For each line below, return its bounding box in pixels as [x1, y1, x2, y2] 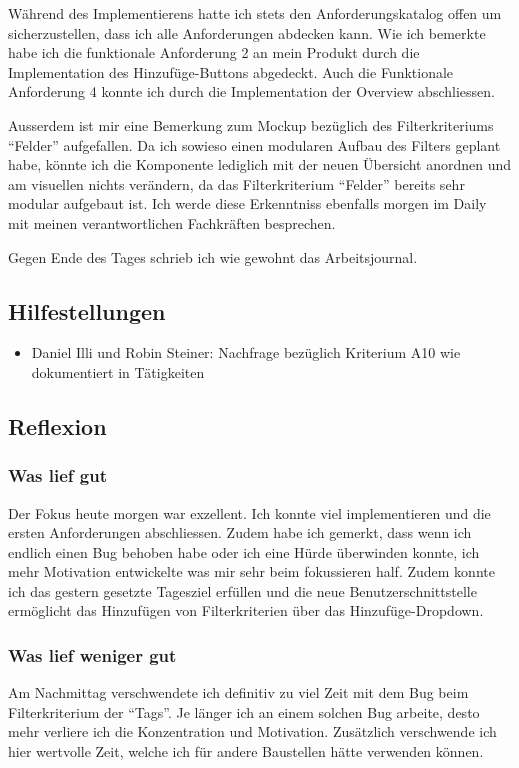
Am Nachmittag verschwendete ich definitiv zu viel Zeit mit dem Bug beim [8, 682, 469, 703]
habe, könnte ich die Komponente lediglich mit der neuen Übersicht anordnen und [8, 154, 512, 175]
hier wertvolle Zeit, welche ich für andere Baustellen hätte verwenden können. [8, 741, 484, 762]
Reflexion [8, 410, 107, 441]
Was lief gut [8, 463, 107, 488]
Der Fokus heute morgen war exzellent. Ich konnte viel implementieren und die [8, 502, 491, 523]
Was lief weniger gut [8, 643, 177, 667]
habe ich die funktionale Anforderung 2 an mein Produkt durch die [8, 42, 420, 63]
